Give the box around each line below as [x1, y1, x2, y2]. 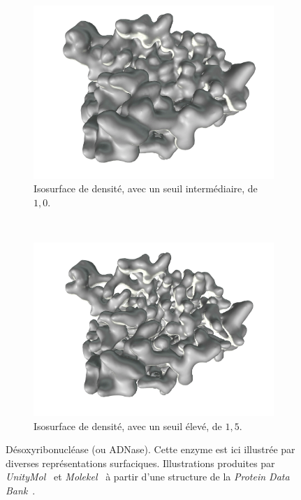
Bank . [6, 483, 36, 497]
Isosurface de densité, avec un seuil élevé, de [34, 418, 222, 433]
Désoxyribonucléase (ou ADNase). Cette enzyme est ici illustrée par [6, 442, 295, 457]
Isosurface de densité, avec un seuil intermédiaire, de [34, 181, 258, 196]
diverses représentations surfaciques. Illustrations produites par [6, 455, 275, 470]
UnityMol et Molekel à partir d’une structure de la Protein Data [6, 469, 290, 484]
